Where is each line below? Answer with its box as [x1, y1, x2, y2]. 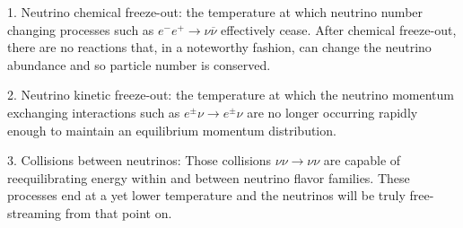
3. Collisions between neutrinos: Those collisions [7, 151, 272, 170]
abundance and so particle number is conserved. [7, 55, 271, 74]
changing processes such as [7, 20, 154, 39]
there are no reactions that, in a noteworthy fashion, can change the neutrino [7, 38, 432, 57]
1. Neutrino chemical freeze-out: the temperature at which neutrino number [7, 3, 424, 21]
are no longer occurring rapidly [247, 102, 418, 121]
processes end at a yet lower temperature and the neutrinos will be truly [7, 186, 406, 205]
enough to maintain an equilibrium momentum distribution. [7, 120, 336, 139]
